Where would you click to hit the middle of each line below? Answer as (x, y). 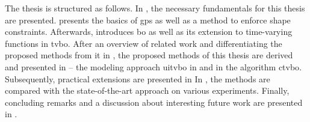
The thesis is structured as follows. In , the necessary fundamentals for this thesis (155, 8)
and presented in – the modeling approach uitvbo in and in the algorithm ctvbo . (153, 66)
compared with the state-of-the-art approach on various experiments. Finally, (147, 90)
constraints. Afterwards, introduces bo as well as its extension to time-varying (149, 32)
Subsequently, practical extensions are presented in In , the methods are (138, 78)
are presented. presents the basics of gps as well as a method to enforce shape (148, 20)
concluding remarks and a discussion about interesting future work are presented (154, 102)
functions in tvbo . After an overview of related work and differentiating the (144, 43)
